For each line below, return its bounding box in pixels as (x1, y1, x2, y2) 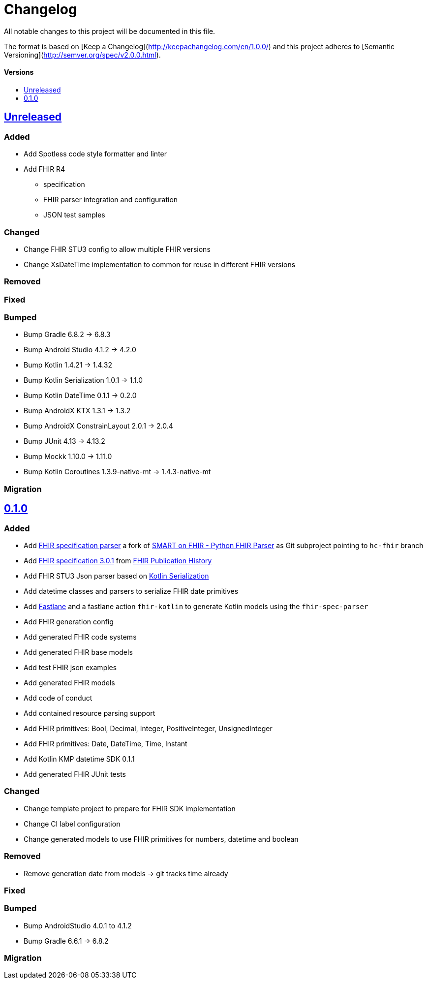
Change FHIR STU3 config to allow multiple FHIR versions (24, 245, 211, 253)
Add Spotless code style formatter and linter (24, 150, 167, 158)
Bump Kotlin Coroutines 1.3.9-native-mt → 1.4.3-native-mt (24, 467, 211, 476)
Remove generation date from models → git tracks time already (24, 869, 228, 878)
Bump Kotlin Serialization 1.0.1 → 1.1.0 (24, 376, 143, 385)
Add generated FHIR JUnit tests (24, 770, 126, 779)
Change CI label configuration (24, 819, 121, 828)
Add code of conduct (24, 694, 92, 703)
